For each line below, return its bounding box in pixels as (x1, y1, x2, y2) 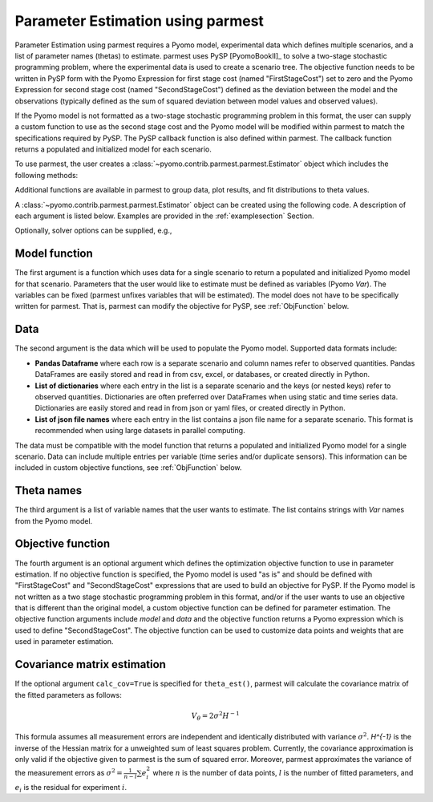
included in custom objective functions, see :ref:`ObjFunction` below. (14, 463, 242, 472)
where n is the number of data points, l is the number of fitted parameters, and (152, 768, 414, 778)
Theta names (14, 484, 83, 497)
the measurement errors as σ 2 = (14, 767, 123, 778)
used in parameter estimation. (14, 637, 114, 646)
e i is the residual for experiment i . (14, 783, 127, 794)
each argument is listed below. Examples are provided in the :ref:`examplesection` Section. (14, 211, 314, 221)
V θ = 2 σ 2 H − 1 (191, 710, 240, 722)
